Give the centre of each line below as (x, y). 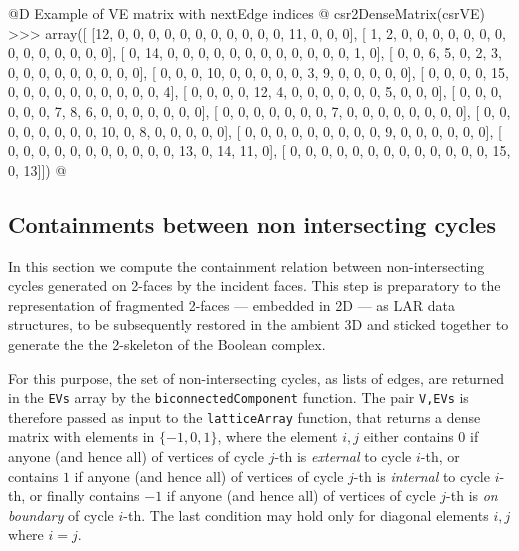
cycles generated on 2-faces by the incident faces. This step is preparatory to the (254, 285)
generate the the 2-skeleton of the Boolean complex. (167, 343)
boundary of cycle (61, 514)
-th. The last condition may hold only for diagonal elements (306, 514)
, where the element (277, 436)
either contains (408, 436)
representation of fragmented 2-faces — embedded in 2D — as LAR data (231, 304)
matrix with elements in (81, 436)
